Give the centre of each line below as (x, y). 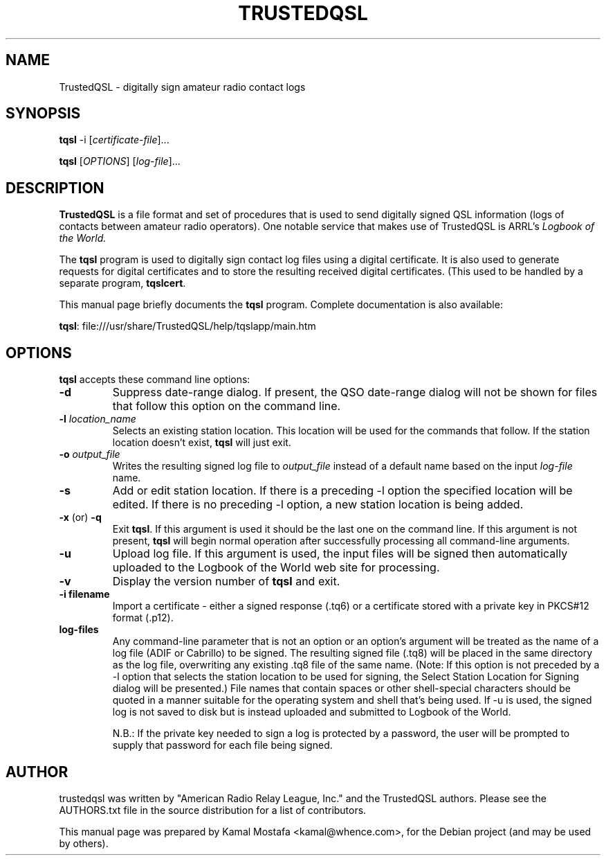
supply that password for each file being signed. (222, 745)
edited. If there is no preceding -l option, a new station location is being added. (318, 505)
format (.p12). (143, 618)
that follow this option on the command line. (227, 406)
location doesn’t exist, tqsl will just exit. (202, 443)
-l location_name (98, 419)
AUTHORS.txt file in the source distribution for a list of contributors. (213, 810)
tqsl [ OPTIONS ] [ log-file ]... (120, 161)
